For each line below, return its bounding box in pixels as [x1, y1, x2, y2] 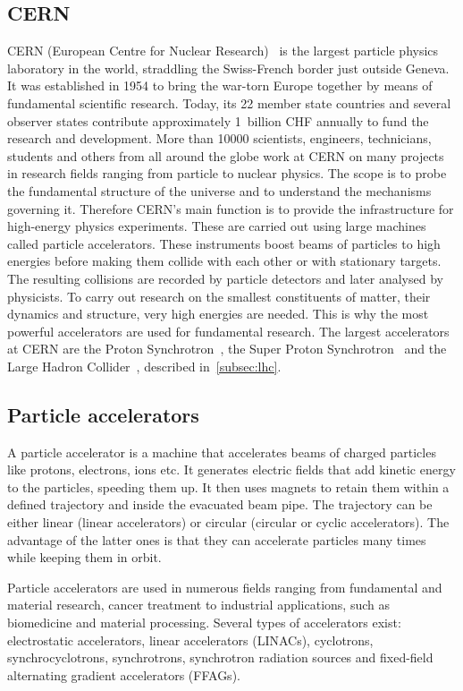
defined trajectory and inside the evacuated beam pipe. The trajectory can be [7, 495, 433, 514]
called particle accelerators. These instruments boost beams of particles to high [7, 234, 441, 252]
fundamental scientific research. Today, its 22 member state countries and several [7, 93, 451, 112]
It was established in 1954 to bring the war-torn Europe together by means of [7, 76, 433, 95]
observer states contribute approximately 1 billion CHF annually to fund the [7, 111, 429, 130]
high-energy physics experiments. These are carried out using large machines [7, 217, 426, 235]
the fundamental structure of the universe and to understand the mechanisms [7, 181, 432, 200]
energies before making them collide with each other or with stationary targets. [7, 252, 442, 270]
